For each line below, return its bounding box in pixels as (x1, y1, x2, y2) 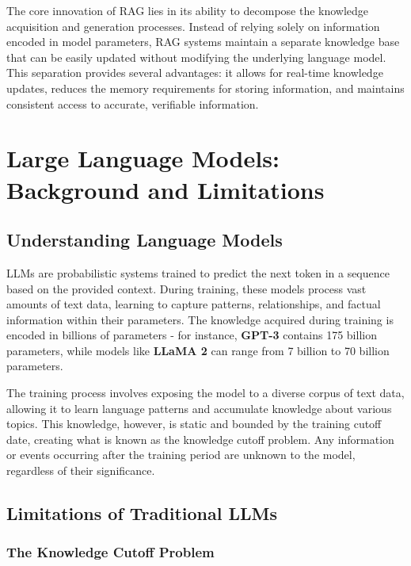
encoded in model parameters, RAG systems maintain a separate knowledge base (6, 33, 400, 50)
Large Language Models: (6, 142, 280, 174)
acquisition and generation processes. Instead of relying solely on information (6, 17, 380, 34)
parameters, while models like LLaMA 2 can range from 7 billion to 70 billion (6, 342, 390, 358)
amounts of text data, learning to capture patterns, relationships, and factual (6, 296, 381, 312)
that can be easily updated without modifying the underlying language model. (6, 48, 386, 65)
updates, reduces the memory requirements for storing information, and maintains (6, 79, 405, 96)
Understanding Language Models (6, 228, 283, 252)
